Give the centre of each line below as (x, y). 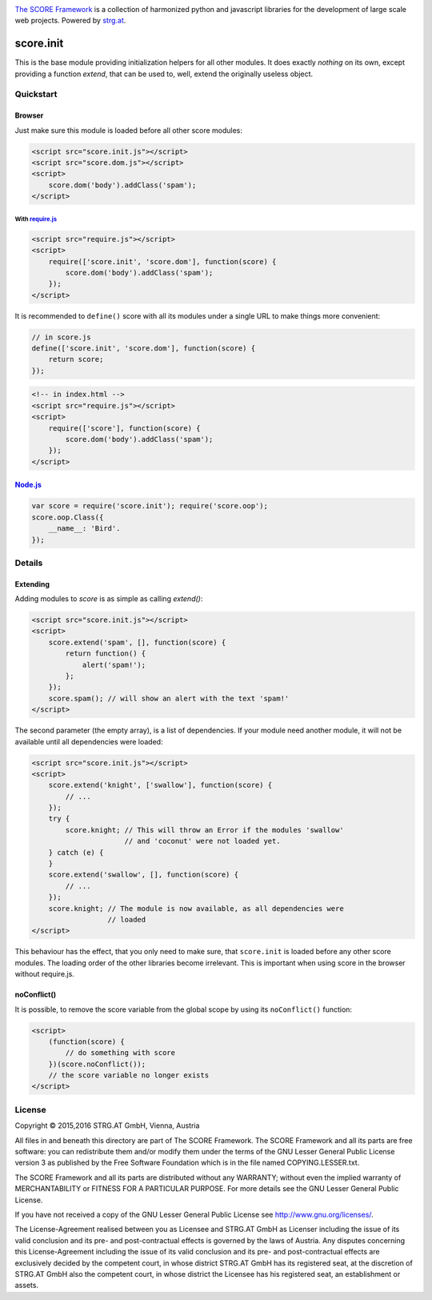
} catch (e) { (76, 852)
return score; (76, 359)
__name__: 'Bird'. (84, 529)
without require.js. (45, 974)
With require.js (36, 219)
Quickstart (36, 94)
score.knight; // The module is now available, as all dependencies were (196, 908)
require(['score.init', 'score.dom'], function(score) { (162, 261)
